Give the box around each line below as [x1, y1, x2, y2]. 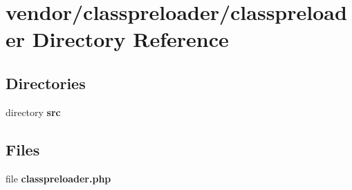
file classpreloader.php [6, 171, 111, 185]
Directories [6, 72, 86, 93]
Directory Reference [32, 25, 229, 53]
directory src [6, 104, 61, 119]
